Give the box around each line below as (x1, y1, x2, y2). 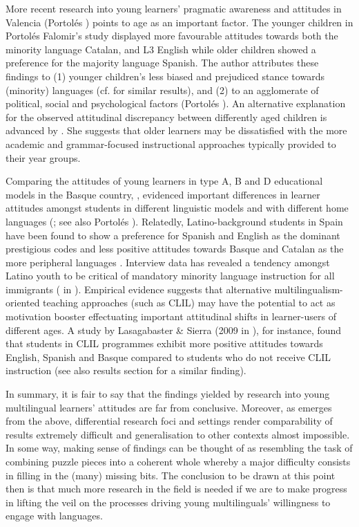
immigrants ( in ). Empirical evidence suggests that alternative (6, 281, 271, 296)
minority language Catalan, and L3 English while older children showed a (6, 41, 316, 56)
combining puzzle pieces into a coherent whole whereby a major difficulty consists (6, 454, 351, 468)
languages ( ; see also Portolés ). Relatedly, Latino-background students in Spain (6, 214, 343, 228)
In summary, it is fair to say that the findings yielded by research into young (6, 387, 330, 401)
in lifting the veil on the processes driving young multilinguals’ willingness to (6, 494, 331, 509)
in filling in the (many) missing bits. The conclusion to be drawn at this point (6, 468, 336, 482)
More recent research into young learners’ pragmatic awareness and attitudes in (6, 1, 342, 15)
